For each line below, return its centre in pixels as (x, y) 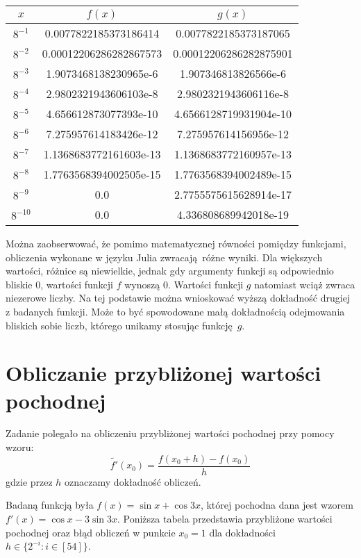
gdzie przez (29, 481)
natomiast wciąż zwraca (305, 284)
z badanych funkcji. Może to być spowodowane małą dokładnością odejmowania (175, 311)
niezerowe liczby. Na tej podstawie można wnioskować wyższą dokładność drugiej (178, 298)
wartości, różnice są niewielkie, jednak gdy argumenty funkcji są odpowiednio (170, 271)
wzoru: (20, 447)
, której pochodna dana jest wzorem (277, 505)
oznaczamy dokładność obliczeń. (133, 481)
